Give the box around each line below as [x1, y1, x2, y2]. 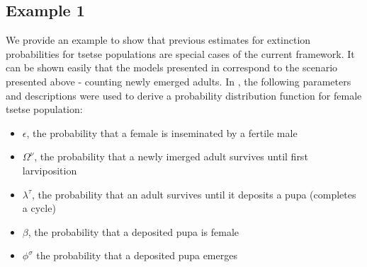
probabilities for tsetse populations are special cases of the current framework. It [6, 46, 355, 61]
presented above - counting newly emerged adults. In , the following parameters [6, 73, 351, 88]
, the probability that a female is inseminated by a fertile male [26, 125, 298, 140]
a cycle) [22, 201, 56, 215]
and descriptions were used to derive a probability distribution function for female [6, 88, 362, 102]
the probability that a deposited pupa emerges [36, 248, 237, 263]
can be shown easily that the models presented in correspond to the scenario [6, 60, 338, 75]
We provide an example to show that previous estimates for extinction [6, 32, 311, 47]
